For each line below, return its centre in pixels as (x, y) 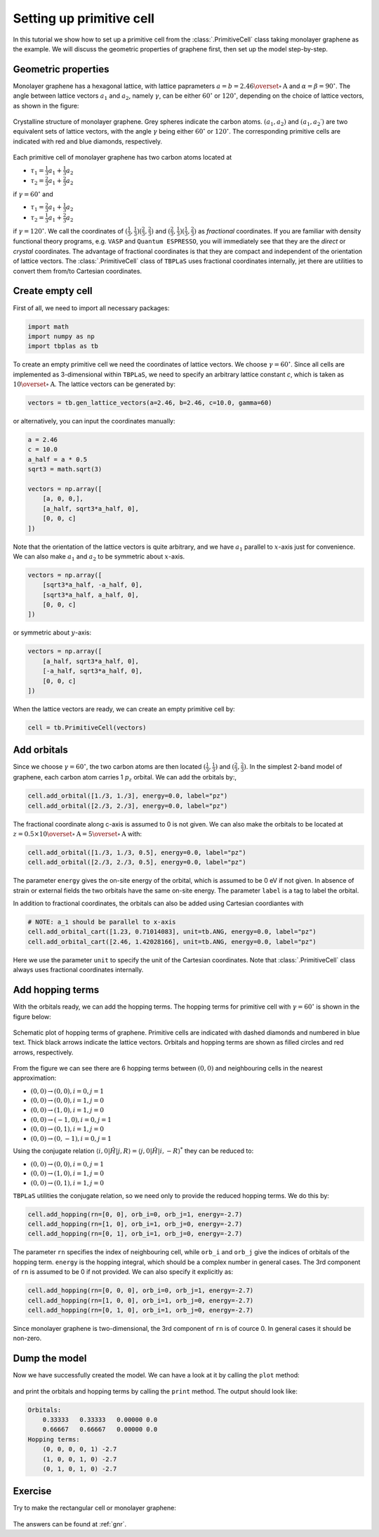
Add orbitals (40, 750)
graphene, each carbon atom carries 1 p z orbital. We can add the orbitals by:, (125, 778)
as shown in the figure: (46, 106)
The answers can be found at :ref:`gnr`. (70, 1524)
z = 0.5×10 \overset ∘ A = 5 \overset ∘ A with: (78, 834)
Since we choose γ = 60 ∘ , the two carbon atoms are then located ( (109, 766)
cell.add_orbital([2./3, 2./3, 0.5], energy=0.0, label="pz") (137, 862)
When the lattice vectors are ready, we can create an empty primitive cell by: (124, 709)
